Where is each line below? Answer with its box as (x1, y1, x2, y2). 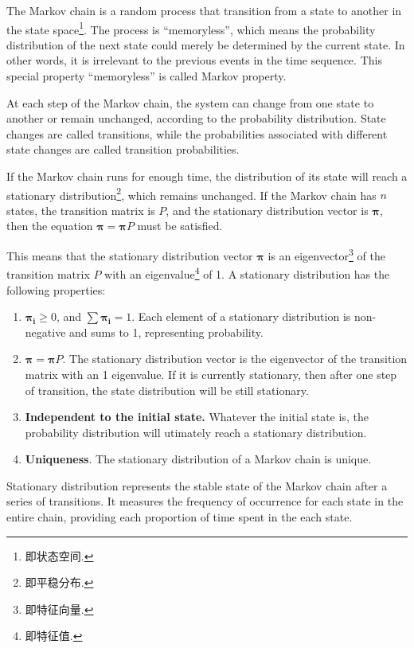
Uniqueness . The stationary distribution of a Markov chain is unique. (25, 451, 372, 467)
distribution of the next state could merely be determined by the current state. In (6, 36, 405, 53)
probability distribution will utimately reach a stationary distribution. (25, 424, 367, 440)
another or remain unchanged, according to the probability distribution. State (6, 110, 386, 127)
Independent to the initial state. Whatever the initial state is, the (25, 408, 369, 425)
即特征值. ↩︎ (25, 627, 83, 644)
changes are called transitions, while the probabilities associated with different (6, 125, 388, 142)
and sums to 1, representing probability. (69, 323, 264, 340)
